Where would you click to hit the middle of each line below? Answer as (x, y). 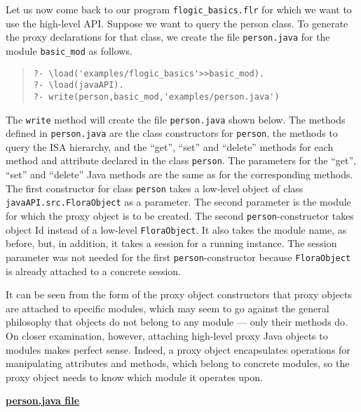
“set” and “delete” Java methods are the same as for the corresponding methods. (179, 174)
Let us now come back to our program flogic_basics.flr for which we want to (179, 9)
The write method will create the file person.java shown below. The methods (176, 119)
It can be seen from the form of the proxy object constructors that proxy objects (179, 294)
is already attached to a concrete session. (94, 271)
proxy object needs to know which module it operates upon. (134, 377)
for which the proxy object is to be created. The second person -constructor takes (180, 215)
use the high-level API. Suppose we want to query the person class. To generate (177, 23)
